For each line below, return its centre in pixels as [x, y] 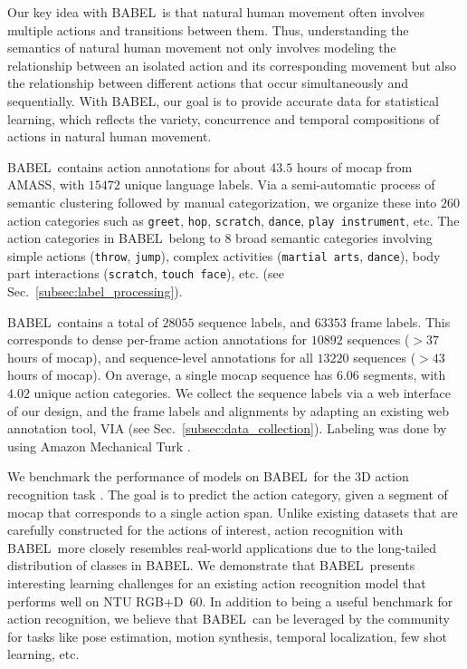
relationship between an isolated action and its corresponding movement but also [232, 65]
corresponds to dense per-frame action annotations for [157, 339]
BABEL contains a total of [83, 321]
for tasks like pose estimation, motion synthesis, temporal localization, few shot [228, 636]
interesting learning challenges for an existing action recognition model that [217, 583]
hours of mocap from [354, 166]
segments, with [405, 375]
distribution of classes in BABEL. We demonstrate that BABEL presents [211, 565]
